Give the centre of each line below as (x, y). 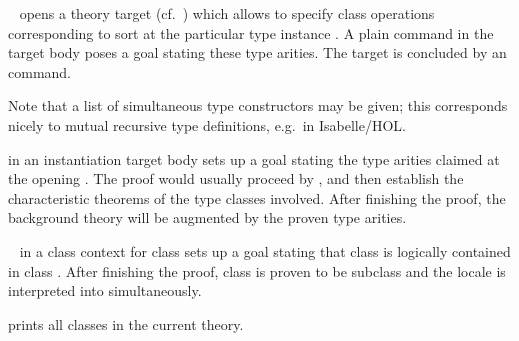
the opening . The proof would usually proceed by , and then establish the (236, 178)
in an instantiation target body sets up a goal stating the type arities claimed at (254, 158)
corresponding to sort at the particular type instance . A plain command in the (251, 32)
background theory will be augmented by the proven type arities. (207, 217)
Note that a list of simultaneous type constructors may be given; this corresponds (258, 105)
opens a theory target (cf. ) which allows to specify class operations (227, 13)
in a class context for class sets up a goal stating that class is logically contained (265, 250)
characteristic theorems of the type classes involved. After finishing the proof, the (257, 197)
